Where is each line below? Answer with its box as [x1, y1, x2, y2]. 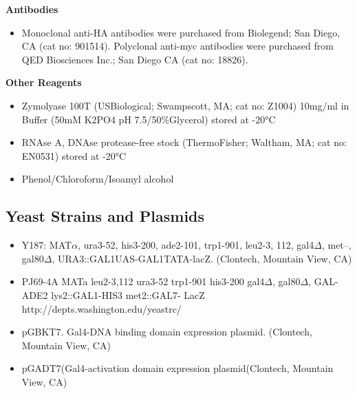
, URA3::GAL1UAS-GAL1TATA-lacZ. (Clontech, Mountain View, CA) [52, 251, 352, 265]
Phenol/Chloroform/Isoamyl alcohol [21, 172, 174, 186]
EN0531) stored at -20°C [21, 148, 127, 163]
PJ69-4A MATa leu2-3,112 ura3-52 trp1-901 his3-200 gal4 [21, 274, 265, 289]
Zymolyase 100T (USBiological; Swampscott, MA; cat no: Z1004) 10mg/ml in [21, 98, 349, 112]
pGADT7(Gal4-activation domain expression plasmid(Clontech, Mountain [21, 361, 334, 375]
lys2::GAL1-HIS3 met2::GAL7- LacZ [51, 287, 205, 302]
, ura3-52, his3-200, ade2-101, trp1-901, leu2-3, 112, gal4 [78, 238, 314, 252]
